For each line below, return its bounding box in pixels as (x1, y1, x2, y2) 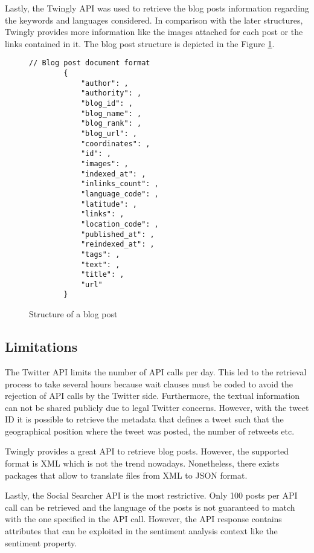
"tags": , (80, 250, 120, 259)
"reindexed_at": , (80, 240, 155, 249)
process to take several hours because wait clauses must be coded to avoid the (5, 377, 293, 390)
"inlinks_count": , (80, 179, 159, 189)
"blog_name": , (80, 109, 142, 118)
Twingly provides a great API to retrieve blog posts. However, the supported (5, 445, 289, 458)
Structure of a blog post (29, 308, 118, 320)
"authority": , (80, 89, 142, 98)
